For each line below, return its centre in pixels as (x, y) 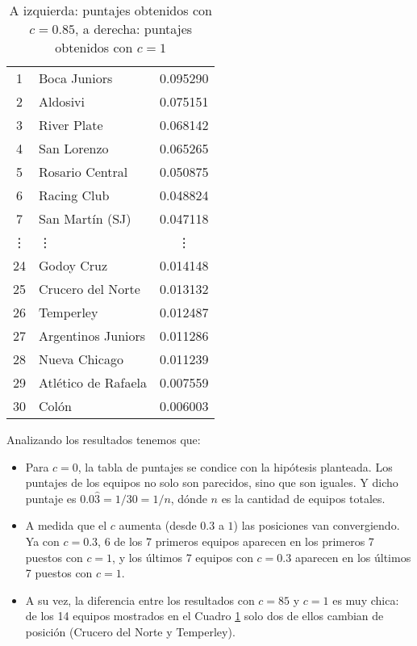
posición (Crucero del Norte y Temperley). (130, 631)
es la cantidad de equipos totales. (303, 498)
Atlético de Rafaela (93, 382)
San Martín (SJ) (85, 218)
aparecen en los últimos (353, 557)
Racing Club (74, 195)
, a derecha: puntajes (134, 29)
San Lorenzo (74, 148)
